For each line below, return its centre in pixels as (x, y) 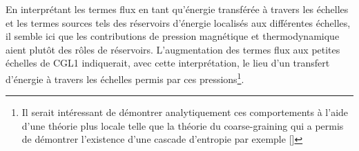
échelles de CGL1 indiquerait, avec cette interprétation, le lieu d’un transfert (168, 63)
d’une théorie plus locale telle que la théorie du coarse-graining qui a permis (183, 125)
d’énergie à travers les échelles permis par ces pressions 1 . (125, 78)
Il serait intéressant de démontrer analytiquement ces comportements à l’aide (185, 112)
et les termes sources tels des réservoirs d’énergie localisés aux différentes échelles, (178, 22)
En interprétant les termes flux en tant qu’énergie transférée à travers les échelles (177, 9)
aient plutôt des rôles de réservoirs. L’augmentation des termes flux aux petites (173, 49)
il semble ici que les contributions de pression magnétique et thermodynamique (173, 36)
